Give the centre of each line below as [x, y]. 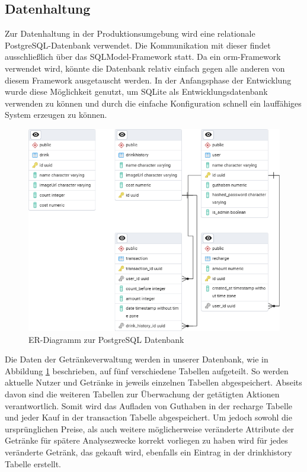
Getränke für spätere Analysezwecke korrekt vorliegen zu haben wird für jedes [146, 440]
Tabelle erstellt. [33, 463]
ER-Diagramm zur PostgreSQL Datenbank [106, 339]
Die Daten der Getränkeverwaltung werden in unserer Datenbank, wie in [137, 359]
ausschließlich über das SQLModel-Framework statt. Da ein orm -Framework [143, 57]
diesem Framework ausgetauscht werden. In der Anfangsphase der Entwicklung [148, 80]
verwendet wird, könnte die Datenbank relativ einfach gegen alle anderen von [145, 68]
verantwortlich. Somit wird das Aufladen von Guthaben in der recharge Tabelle [148, 405]
